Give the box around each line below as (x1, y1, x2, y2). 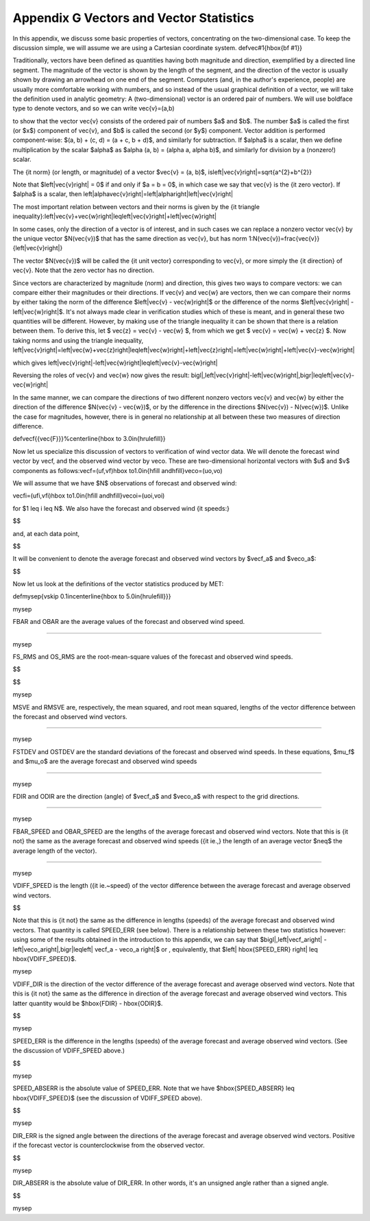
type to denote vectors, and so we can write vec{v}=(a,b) (12, 104, 175, 112)
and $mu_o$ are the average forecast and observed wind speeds (12, 758, 197, 766)
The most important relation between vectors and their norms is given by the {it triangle (12, 202, 260, 210)
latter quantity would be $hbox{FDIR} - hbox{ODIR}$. (12, 999, 163, 1007)
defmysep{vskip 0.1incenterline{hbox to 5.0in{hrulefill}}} (12, 592, 171, 601)
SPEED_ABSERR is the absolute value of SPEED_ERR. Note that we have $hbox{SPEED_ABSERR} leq (12, 1084, 295, 1093)
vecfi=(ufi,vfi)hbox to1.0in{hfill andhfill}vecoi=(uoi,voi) (12, 492, 165, 500)
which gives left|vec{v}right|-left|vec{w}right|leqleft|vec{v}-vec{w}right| (12, 359, 219, 367)
